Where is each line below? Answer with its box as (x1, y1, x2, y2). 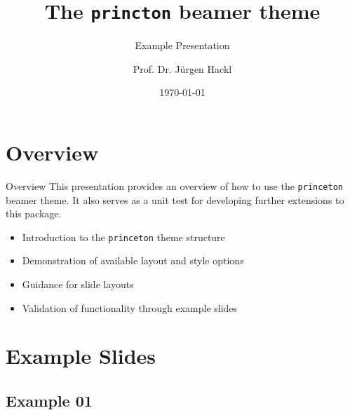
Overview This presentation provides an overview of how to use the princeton (6, 178, 343, 193)
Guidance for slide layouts (22, 277, 134, 292)
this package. (6, 206, 62, 221)
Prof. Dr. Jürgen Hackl (133, 61, 232, 76)
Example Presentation (135, 38, 230, 53)
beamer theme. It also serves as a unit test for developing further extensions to (6, 192, 344, 207)
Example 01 (6, 390, 93, 411)
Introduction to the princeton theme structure (22, 229, 225, 244)
